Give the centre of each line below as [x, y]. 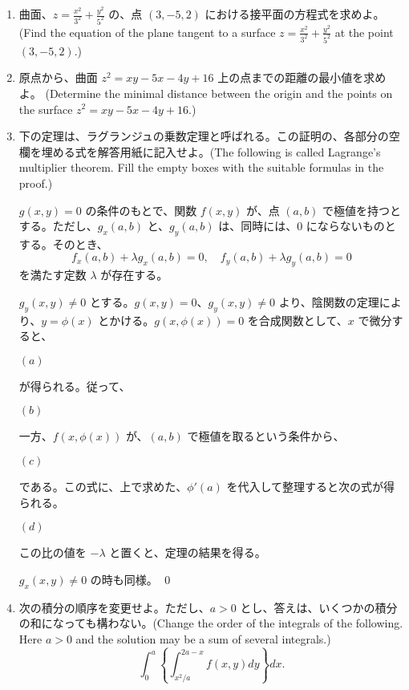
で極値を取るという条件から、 [266, 436]
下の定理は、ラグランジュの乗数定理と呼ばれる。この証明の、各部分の [204, 136]
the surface [46, 109]
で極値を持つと [362, 210]
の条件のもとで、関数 [141, 210]
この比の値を [53, 552]
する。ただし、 [58, 226]
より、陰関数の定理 [329, 301]
